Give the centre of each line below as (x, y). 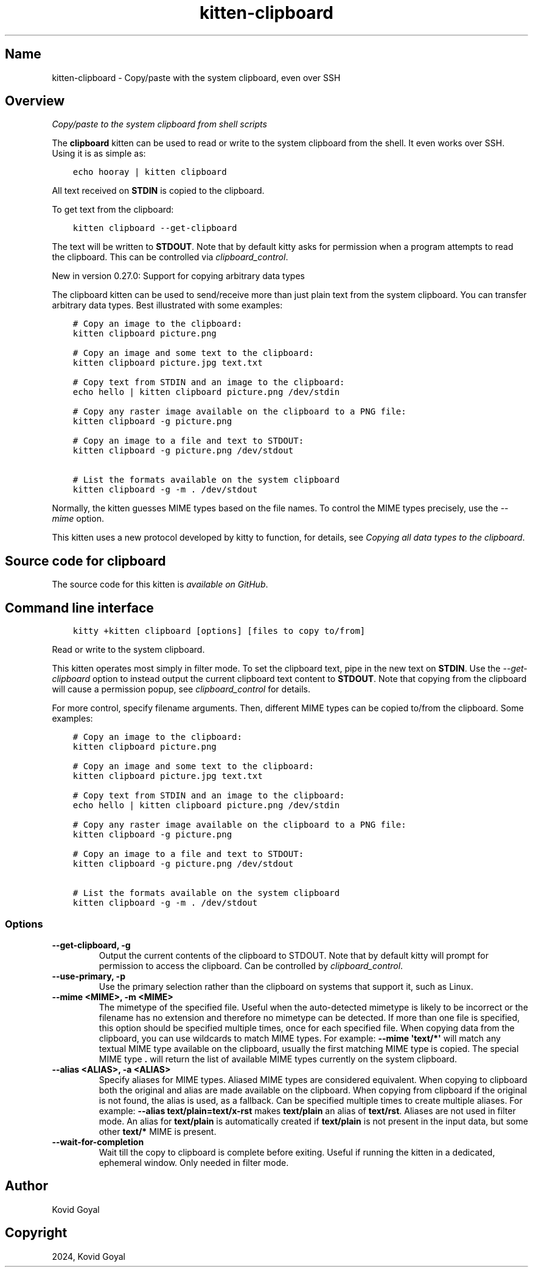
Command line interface (79, 608)
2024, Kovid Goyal (89, 1256)
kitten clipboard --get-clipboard (155, 228)
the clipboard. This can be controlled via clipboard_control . (170, 257)
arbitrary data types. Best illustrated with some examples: (167, 305)
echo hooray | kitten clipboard (150, 172)
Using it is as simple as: (99, 154)
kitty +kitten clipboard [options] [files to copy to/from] (219, 631)
